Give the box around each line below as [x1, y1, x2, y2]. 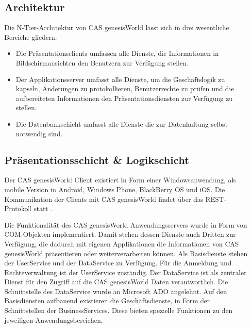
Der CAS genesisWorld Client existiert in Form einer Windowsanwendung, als [4, 175, 236, 185]
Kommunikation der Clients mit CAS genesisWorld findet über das [4, 194, 203, 204]
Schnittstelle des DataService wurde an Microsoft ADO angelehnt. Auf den [4, 286, 227, 296]
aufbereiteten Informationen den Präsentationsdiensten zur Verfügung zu [16, 93, 233, 103]
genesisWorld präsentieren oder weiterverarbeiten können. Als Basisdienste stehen [4, 248, 248, 258]
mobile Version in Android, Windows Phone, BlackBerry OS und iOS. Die [4, 184, 225, 194]
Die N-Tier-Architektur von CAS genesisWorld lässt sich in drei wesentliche [4, 22, 229, 33]
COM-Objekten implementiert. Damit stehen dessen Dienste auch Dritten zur [4, 229, 236, 239]
